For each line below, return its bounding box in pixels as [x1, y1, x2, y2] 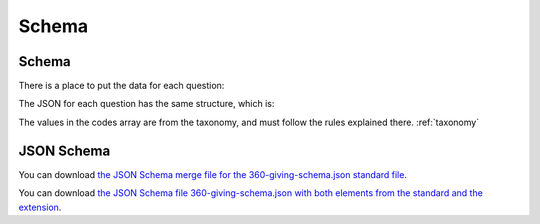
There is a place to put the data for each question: [18, 80, 225, 92]
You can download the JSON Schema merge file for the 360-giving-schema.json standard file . [18, 168, 407, 180]
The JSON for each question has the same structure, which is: [18, 98, 275, 110]
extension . [18, 201, 62, 213]
